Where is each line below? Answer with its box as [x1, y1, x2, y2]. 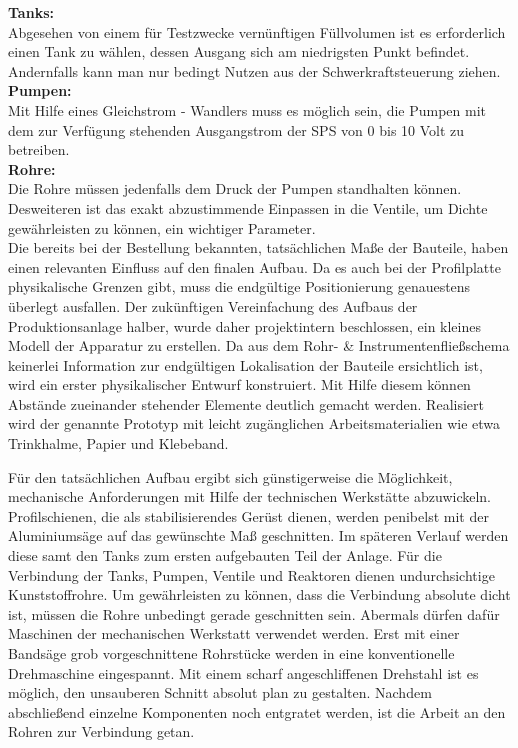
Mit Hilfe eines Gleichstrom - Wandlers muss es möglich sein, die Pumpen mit [8, 99, 487, 120]
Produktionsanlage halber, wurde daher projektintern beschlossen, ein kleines [8, 315, 481, 336]
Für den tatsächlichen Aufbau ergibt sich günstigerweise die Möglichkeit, [8, 466, 453, 487]
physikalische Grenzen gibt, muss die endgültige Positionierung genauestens [8, 276, 471, 297]
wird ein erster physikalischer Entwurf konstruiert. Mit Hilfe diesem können [8, 374, 471, 395]
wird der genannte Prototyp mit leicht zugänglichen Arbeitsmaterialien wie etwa [8, 413, 501, 434]
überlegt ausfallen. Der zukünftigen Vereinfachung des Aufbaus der [8, 295, 418, 316]
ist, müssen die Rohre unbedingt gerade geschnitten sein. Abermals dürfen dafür [8, 603, 500, 624]
